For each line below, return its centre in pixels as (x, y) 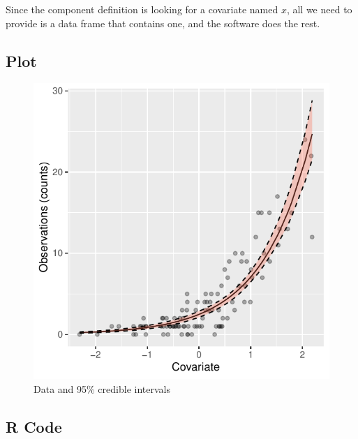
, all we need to (319, 9)
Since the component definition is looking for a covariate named (142, 9)
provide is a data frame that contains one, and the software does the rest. (163, 23)
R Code (34, 426)
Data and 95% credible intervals (102, 388)
